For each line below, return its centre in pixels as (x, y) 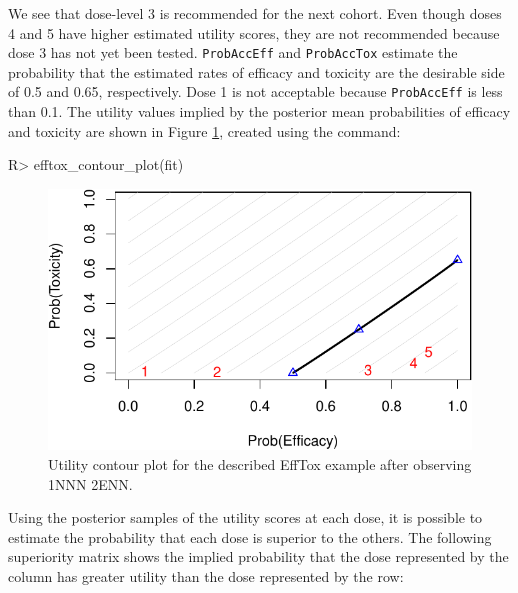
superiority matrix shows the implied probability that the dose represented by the (258, 556)
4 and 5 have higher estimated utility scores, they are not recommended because (254, 32)
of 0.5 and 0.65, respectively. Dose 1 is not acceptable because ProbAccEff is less (255, 91)
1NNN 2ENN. (90, 483)
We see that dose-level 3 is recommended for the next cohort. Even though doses (255, 13)
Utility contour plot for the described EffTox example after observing (260, 463)
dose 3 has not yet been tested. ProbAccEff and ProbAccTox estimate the (233, 52)
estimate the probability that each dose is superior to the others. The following (250, 536)
